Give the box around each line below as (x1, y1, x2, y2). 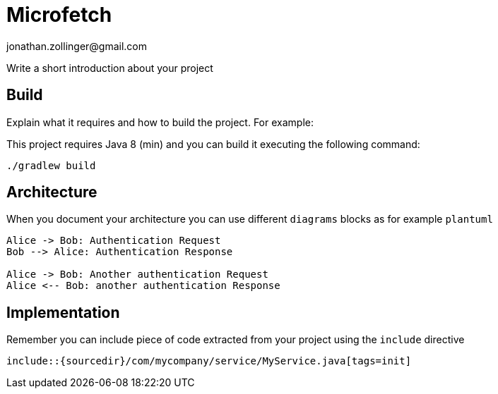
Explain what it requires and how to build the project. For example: (6, 116, 314, 128)
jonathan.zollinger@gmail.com (6, 39, 148, 52)
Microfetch (6, 3, 112, 27)
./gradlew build (6, 159, 96, 171)
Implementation (6, 303, 120, 321)
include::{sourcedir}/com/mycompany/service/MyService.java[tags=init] (6, 355, 412, 367)
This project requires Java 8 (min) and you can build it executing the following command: (6, 137, 420, 150)
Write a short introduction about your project (6, 61, 213, 74)
